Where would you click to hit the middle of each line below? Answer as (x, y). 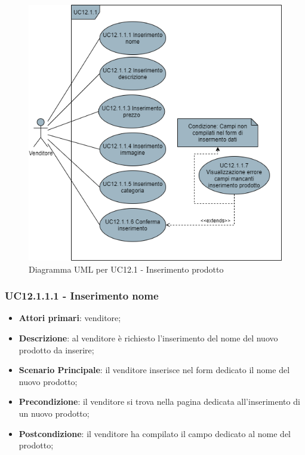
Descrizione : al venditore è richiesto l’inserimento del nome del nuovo (148, 338)
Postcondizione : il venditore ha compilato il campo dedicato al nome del (155, 433)
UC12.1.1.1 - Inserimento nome (82, 296)
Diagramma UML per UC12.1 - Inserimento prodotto (126, 269)
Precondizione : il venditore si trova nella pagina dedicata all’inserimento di (159, 401)
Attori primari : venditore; (70, 318)
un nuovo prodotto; (54, 413)
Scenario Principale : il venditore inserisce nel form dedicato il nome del (154, 370)
